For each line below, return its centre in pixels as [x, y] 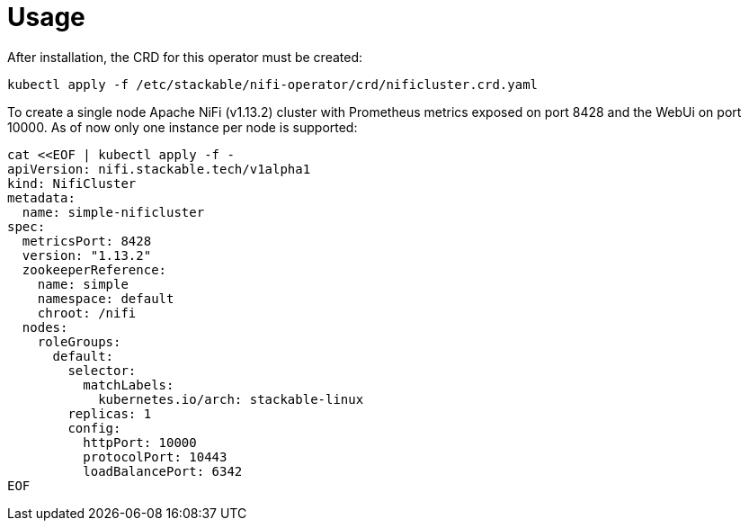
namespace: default [106, 298]
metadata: [41, 197]
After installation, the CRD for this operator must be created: [185, 57]
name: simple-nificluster [113, 212]
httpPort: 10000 [140, 442]
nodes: [45, 327]
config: [94, 428]
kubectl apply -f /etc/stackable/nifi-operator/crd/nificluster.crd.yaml [273, 84]
